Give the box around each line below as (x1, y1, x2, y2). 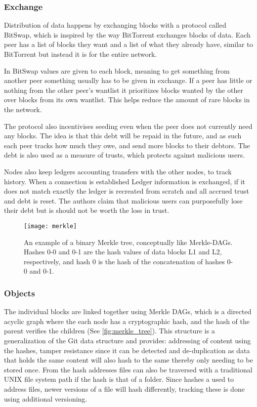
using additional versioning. (4, 393, 87, 404)
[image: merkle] (24, 222, 77, 230)
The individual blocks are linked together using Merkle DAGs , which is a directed (4, 306, 252, 317)
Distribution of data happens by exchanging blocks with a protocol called (4, 20, 226, 30)
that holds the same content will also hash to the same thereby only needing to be (4, 355, 253, 365)
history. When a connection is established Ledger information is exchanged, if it (4, 176, 245, 186)
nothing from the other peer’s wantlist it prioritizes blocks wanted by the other (4, 84, 243, 95)
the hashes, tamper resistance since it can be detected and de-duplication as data (4, 345, 250, 355)
